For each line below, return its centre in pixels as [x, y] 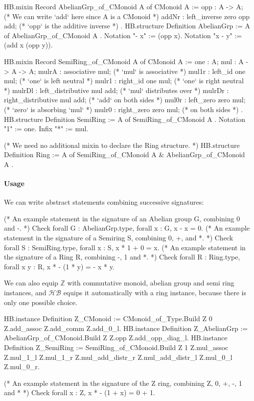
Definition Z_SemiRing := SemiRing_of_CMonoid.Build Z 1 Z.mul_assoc [116, 347]
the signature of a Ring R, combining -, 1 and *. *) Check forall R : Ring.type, [122, 257]
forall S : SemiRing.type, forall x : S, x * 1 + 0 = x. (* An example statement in [125, 247]
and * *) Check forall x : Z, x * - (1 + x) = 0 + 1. [80, 392]
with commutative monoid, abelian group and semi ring [151, 283]
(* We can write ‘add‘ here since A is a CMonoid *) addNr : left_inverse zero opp [127, 16]
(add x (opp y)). [28, 45]
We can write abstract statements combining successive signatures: [104, 202]
